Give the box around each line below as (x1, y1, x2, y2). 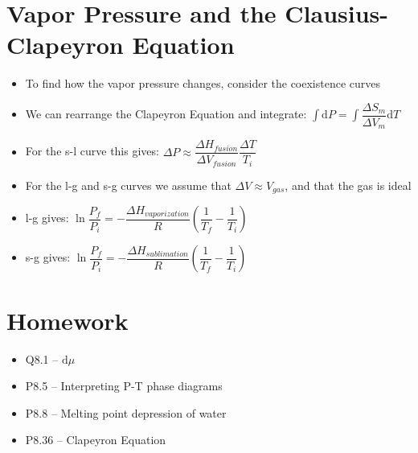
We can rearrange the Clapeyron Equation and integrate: (25, 105, 307, 122)
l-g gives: (25, 209, 69, 226)
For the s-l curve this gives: (25, 142, 159, 159)
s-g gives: (25, 249, 71, 266)
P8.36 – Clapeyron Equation (25, 431, 166, 448)
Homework (6, 303, 129, 336)
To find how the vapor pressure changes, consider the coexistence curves (25, 75, 381, 92)
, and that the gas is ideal (285, 176, 412, 193)
